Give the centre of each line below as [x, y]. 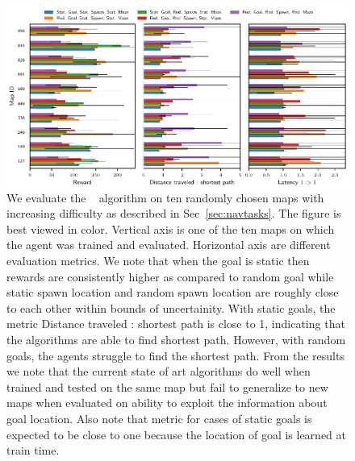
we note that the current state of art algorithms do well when [159, 371]
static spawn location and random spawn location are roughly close [173, 292]
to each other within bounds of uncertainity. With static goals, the [171, 307]
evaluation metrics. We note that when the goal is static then [158, 261]
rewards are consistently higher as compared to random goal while [170, 276]
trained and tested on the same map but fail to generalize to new [167, 386]
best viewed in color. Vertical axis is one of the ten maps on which [171, 228]
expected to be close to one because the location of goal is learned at [176, 434]
